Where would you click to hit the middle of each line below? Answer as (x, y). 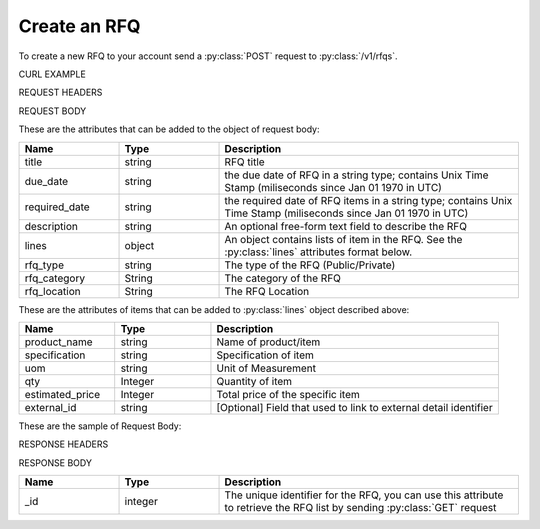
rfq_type (44, 265)
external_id (50, 407)
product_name (59, 342)
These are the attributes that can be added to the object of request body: (169, 129)
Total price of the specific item (288, 394)
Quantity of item (254, 381)
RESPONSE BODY (55, 462)
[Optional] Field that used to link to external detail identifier (355, 407)
